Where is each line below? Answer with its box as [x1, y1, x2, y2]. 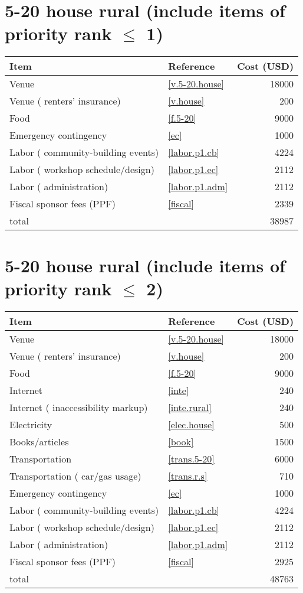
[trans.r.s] [168, 468, 208, 483]
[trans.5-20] [168, 451, 215, 465]
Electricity [9, 417, 52, 431]
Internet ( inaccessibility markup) [9, 400, 148, 414]
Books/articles [9, 434, 69, 448]
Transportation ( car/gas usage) [9, 468, 141, 483]
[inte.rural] [168, 400, 212, 414]
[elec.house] [168, 417, 215, 431]
